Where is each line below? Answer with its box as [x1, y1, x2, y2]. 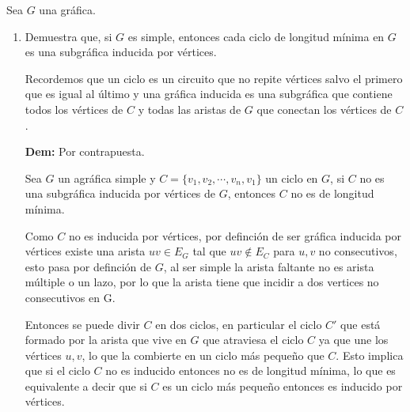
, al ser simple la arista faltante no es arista [163, 258, 374, 274]
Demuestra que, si [25, 28, 112, 44]
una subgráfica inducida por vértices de [25, 185, 216, 202]
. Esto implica [336, 346, 404, 363]
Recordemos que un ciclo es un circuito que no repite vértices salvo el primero [25, 70, 403, 86]
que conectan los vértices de [256, 100, 392, 117]
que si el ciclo [25, 362, 90, 379]
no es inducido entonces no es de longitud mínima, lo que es [105, 362, 396, 379]
